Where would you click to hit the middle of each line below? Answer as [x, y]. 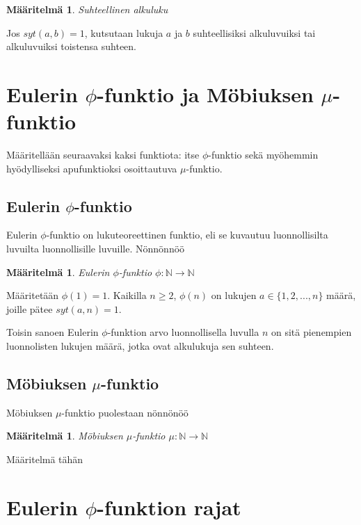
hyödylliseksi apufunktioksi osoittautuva [92, 168]
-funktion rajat [169, 507]
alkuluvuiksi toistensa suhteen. [71, 46]
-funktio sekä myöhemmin [263, 155]
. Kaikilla [127, 295]
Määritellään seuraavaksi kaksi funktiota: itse [103, 155]
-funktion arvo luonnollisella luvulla [183, 332]
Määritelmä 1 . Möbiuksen [65, 436]
